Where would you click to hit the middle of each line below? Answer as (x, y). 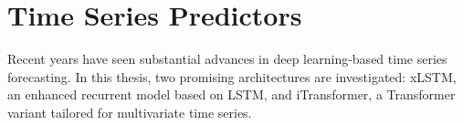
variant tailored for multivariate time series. (130, 112)
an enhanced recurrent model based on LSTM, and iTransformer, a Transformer (231, 94)
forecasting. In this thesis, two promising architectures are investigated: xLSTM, (232, 76)
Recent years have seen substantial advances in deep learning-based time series (227, 59)
